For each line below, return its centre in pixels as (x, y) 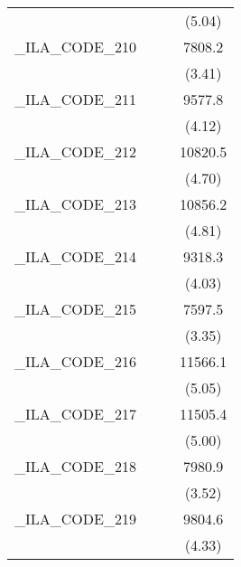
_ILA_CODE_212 (75, 151)
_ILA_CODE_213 (75, 204)
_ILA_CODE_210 (75, 47)
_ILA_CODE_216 (75, 361)
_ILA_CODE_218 (75, 466)
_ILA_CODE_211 (75, 99)
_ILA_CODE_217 (75, 414)
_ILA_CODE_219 (75, 519)
